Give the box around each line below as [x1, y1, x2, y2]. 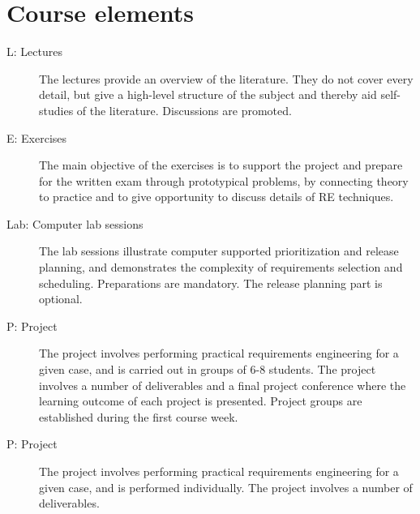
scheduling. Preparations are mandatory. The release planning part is [39, 274, 383, 291]
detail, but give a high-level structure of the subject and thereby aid [39, 86, 377, 103]
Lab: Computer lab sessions [6, 215, 144, 232]
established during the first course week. [39, 408, 238, 425]
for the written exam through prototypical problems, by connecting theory [39, 172, 409, 189]
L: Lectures [6, 43, 62, 60]
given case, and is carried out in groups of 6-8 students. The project [39, 361, 376, 378]
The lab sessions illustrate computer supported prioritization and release [39, 242, 399, 259]
